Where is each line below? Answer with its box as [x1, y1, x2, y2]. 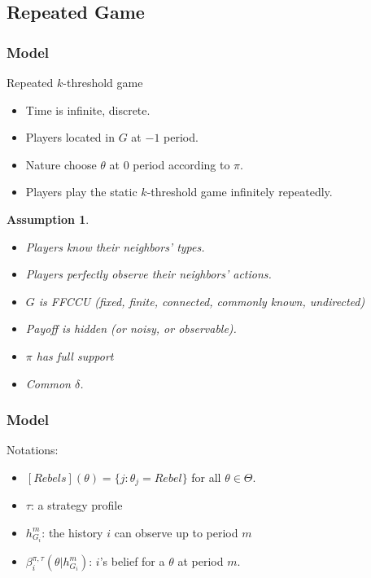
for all [191, 468, 221, 485]
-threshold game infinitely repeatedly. [146, 183, 333, 200]
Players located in [25, 129, 115, 146]
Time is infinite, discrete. [25, 101, 151, 118]
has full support [36, 347, 114, 364]
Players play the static [25, 183, 137, 200]
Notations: [7, 441, 59, 458]
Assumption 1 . [7, 210, 89, 227]
